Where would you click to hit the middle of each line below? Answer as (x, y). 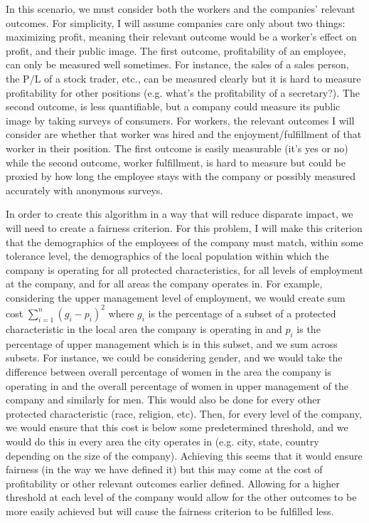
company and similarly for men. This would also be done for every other (163, 400)
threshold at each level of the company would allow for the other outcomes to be (181, 497)
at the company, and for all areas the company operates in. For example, (164, 284)
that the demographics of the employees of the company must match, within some (184, 242)
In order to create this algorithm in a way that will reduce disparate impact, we (180, 214)
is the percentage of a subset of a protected (242, 313)
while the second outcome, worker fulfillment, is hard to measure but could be (176, 162)
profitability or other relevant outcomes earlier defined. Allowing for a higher (173, 483)
